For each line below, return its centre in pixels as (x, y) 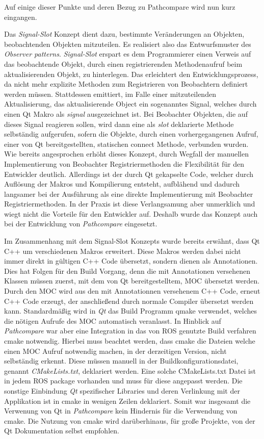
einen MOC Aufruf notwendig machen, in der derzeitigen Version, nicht (115, 351)
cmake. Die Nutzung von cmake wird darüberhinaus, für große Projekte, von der (130, 420)
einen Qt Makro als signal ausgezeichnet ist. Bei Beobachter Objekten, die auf (126, 113)
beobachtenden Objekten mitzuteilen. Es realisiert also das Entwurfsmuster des (128, 44)
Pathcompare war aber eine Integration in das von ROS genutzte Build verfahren (130, 331)
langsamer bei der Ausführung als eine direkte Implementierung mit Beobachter (129, 193)
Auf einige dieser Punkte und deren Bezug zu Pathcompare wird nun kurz (120, 7)
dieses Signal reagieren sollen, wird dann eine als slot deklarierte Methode (119, 124)
